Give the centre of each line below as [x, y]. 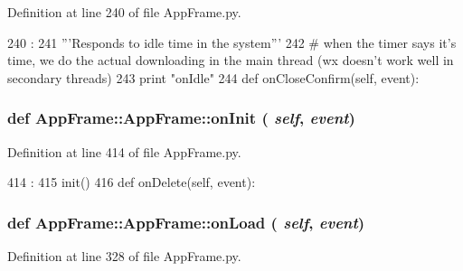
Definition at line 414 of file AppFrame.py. [124, 151]
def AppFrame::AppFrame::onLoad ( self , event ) [186, 222]
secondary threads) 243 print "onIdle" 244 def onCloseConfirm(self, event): [213, 77]
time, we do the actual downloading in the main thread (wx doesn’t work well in [231, 60]
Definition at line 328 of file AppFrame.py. [124, 256]
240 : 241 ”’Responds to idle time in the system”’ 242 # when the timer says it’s [232, 42]
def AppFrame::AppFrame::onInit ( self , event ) [181, 118]
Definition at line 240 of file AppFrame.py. [124, 12]
